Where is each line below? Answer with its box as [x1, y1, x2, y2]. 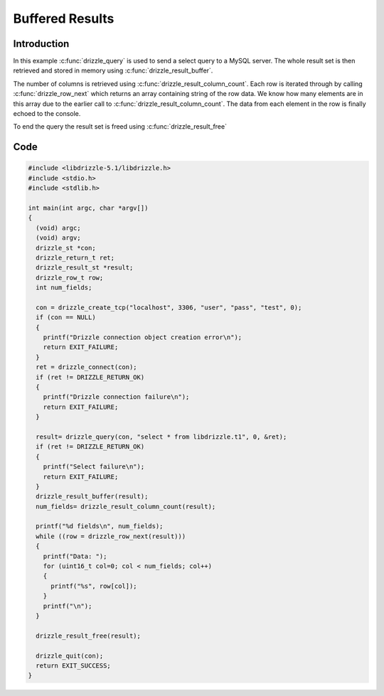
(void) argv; [36, 234, 81, 242]
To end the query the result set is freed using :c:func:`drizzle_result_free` [13, 122, 228, 131]
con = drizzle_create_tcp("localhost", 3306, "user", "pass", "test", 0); [36, 303, 302, 311]
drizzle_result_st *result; [36, 264, 134, 272]
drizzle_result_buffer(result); [36, 493, 149, 500]
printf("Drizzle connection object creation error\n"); [43, 333, 242, 341]
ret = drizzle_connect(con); [36, 363, 138, 371]
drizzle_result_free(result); [36, 631, 142, 640]
